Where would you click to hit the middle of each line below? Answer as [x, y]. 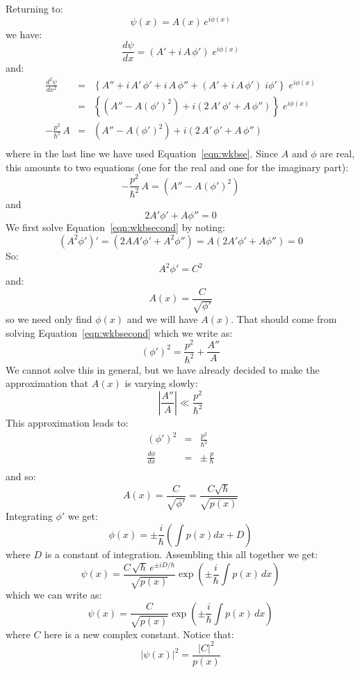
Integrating [29, 516]
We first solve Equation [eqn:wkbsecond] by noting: [115, 227]
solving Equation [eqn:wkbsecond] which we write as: [119, 332]
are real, [337, 153]
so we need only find [49, 319]
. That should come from [284, 319]
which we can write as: [54, 595]
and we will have [162, 319]
